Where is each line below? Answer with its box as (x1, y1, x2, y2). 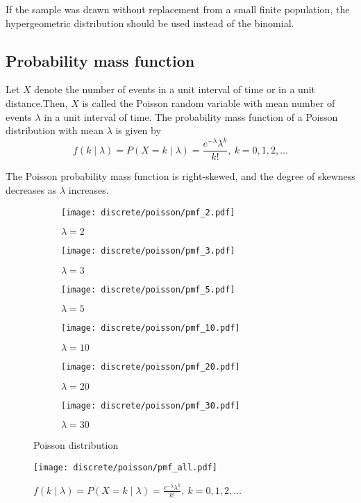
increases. (68, 182, 109, 197)
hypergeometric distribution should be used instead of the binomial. (6, 15, 294, 30)
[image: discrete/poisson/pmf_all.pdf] (33, 463, 217, 473)
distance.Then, (6, 95, 68, 110)
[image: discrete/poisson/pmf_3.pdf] (61, 246, 235, 256)
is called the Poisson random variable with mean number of (82, 95, 335, 110)
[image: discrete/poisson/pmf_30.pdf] (61, 400, 240, 411)
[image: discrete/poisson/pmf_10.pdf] (61, 323, 240, 333)
